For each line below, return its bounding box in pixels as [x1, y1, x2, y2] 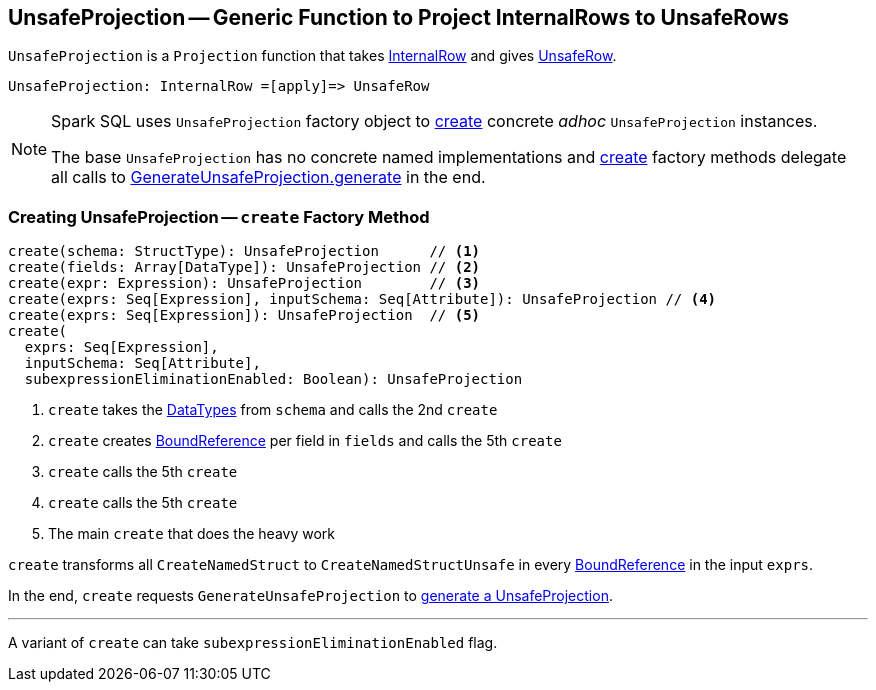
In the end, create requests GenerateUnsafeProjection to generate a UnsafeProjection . [8, 587, 613, 605]
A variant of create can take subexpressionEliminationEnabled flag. [8, 634, 498, 652]
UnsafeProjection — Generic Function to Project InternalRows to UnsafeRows [8, 5, 790, 30]
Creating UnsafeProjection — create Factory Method [8, 206, 430, 227]
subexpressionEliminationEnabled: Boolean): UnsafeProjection [24, 371, 523, 388]
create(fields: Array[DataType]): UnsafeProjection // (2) [8, 259, 481, 276]
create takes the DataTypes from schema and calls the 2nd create [48, 401, 498, 419]
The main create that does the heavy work [48, 525, 335, 543]
